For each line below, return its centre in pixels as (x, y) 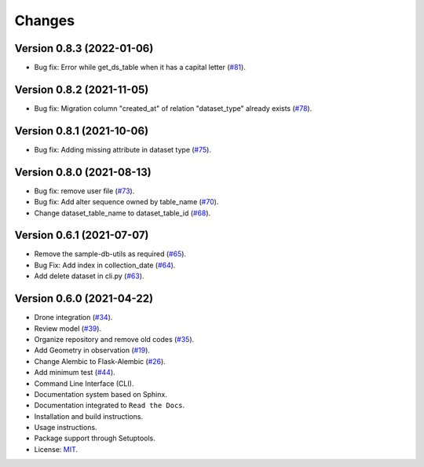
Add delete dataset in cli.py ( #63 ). (89, 276)
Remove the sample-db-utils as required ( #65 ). (110, 254)
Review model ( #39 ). (68, 328)
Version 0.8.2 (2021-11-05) (82, 89)
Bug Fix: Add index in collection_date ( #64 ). (105, 265)
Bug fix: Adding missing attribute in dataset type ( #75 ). (123, 149)
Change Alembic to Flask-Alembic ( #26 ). (100, 361)
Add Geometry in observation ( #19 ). (92, 351)
